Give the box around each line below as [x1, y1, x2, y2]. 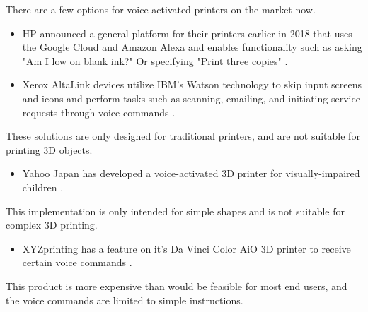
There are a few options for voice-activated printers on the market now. [6, 2, 316, 16]
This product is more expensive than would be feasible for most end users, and [6, 278, 347, 293]
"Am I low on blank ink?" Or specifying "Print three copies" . [22, 53, 288, 68]
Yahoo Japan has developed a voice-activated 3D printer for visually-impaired [22, 166, 360, 181]
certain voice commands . [22, 255, 132, 270]
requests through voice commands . [22, 104, 176, 119]
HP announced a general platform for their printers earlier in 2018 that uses [22, 25, 352, 40]
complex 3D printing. [6, 217, 98, 232]
